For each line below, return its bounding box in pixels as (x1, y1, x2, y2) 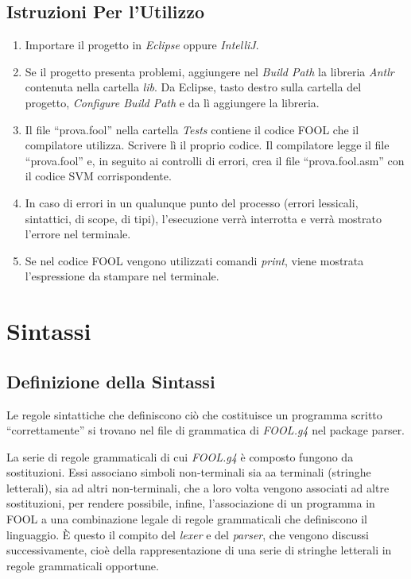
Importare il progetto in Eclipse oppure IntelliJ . (25, 37, 259, 53)
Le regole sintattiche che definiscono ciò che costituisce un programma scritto (6, 406, 382, 423)
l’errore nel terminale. (25, 226, 131, 242)
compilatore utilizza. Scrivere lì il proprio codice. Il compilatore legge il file (25, 137, 390, 153)
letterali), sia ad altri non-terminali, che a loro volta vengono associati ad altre (6, 479, 390, 496)
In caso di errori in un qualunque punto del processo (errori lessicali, (25, 194, 359, 210)
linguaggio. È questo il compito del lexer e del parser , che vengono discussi (6, 526, 369, 542)
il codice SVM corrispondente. (25, 168, 172, 184)
